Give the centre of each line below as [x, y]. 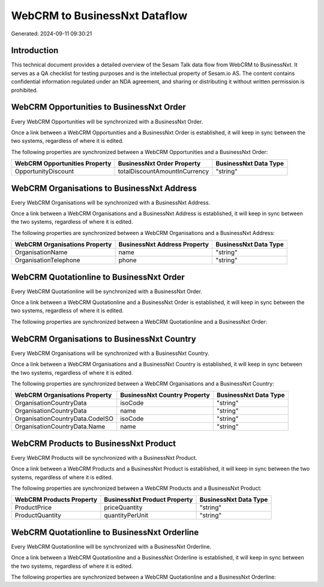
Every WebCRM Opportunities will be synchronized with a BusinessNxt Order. [107, 121]
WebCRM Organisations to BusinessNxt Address [104, 188]
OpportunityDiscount [44, 171]
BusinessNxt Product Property [148, 499]
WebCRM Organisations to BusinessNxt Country [103, 339]
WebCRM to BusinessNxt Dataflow [99, 16]
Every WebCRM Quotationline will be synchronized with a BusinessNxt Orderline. [111, 546]
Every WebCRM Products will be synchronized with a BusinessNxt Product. [104, 457]
